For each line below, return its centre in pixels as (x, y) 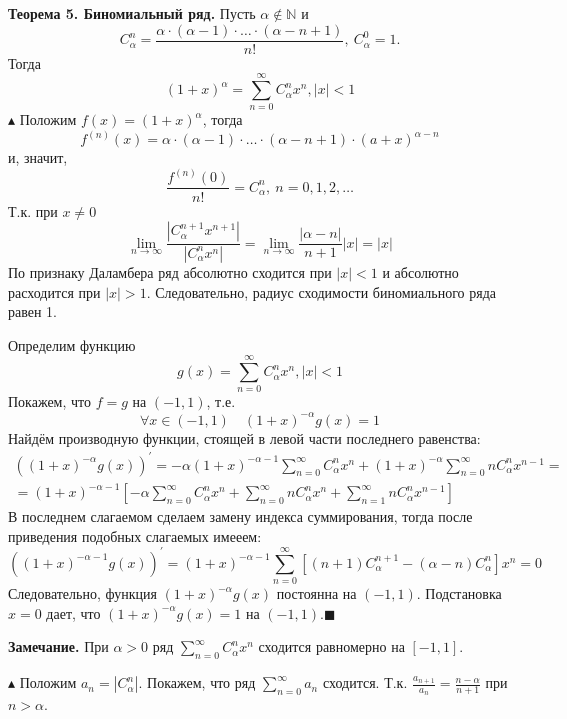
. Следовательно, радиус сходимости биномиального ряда (321, 291)
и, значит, (38, 157)
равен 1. (33, 311)
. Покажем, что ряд (197, 682)
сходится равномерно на (331, 646)
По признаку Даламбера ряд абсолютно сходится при (170, 271)
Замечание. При (58, 646)
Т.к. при (33, 210)
